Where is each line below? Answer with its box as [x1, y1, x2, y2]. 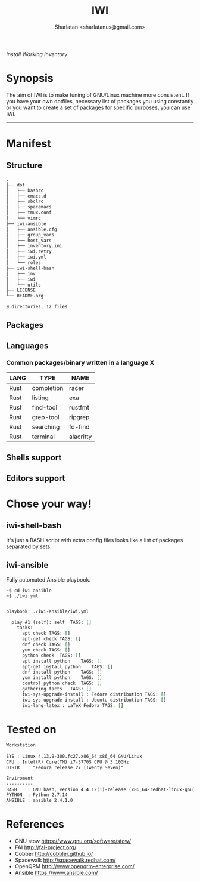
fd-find [69, 423, 90, 431]
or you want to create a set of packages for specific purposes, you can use [6, 104, 190, 111]
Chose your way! [6, 497, 92, 511]
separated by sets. [6, 543, 52, 550]
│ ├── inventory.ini [6, 243, 62, 249]
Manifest [6, 137, 52, 150]
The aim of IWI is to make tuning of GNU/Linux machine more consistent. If [6, 91, 189, 99]
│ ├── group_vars [6, 232, 55, 238]
